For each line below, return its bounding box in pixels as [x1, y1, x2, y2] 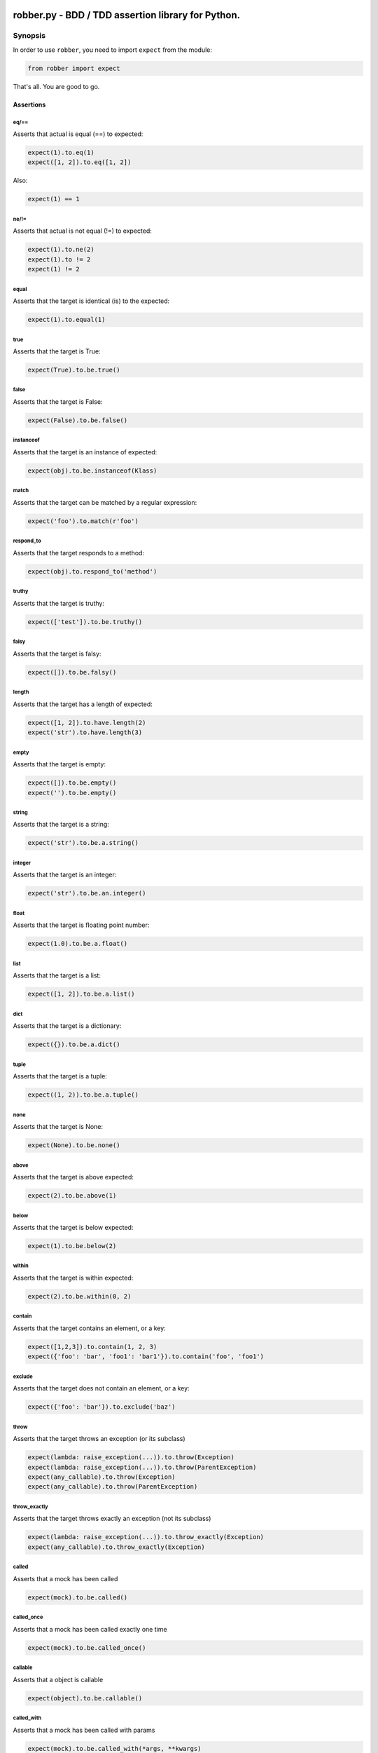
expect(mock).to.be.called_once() [27, 1644, 146, 1651]
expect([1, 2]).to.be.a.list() [27, 990, 136, 999]
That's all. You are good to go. [13, 82, 100, 90]
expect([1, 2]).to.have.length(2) [27, 719, 146, 726]
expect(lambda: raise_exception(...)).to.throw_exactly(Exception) [27, 1533, 265, 1541]
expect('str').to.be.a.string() [27, 839, 139, 847]
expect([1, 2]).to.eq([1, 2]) [27, 158, 132, 166]
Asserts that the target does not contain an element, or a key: [13, 1384, 190, 1393]
